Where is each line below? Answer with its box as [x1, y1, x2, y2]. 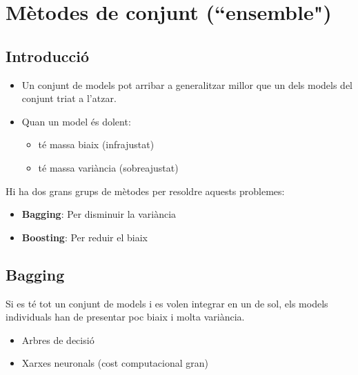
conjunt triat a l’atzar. [21, 91, 117, 105]
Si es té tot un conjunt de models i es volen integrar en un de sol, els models [6, 296, 328, 310]
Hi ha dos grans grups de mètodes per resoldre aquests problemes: [6, 183, 285, 198]
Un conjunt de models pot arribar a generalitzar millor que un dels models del [21, 77, 353, 92]
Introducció [6, 45, 90, 66]
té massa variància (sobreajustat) [38, 160, 179, 174]
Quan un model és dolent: [21, 114, 131, 128]
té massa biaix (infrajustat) [38, 137, 155, 152]
